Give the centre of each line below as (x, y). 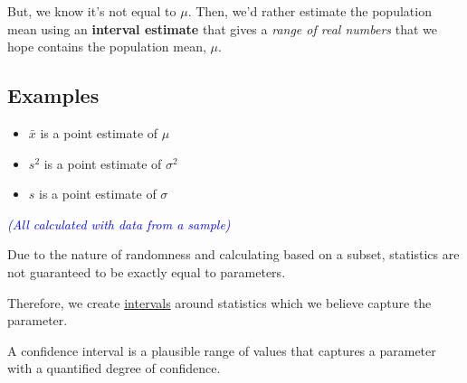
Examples (53, 95)
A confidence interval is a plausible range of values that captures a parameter (222, 350)
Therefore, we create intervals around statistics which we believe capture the (219, 302)
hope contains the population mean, (107, 47)
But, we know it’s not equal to (92, 11)
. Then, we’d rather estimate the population (310, 11)
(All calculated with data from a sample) (119, 224)
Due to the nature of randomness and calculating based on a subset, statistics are (233, 254)
